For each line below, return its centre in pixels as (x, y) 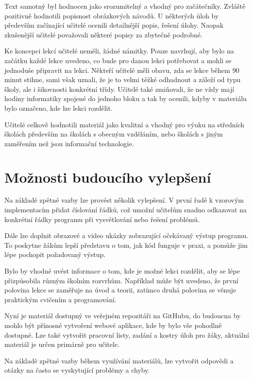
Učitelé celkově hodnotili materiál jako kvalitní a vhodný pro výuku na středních (125, 124)
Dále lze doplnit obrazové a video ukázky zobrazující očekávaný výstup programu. (126, 235)
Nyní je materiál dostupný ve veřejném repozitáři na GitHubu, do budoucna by (123, 316)
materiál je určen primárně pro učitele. (62, 344)
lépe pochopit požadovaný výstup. (55, 254)
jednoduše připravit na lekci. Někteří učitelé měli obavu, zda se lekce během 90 (122, 70)
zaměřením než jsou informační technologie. (69, 143)
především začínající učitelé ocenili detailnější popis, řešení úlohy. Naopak (114, 25)
